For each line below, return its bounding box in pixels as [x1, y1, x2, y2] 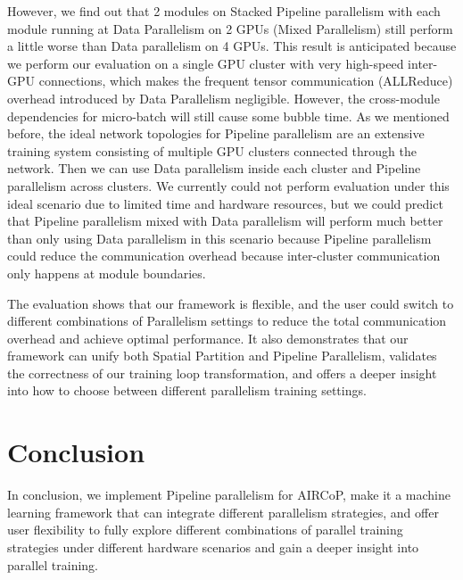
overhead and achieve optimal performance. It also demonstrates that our [7, 328, 409, 347]
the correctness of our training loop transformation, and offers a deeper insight [7, 363, 437, 382]
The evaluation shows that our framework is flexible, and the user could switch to [7, 294, 454, 312]
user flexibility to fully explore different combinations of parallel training [7, 520, 403, 539]
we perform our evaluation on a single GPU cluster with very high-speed [7, 54, 404, 72]
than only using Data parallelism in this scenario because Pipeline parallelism [7, 228, 432, 247]
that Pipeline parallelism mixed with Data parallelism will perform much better [7, 211, 443, 230]
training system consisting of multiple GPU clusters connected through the [7, 141, 417, 160]
